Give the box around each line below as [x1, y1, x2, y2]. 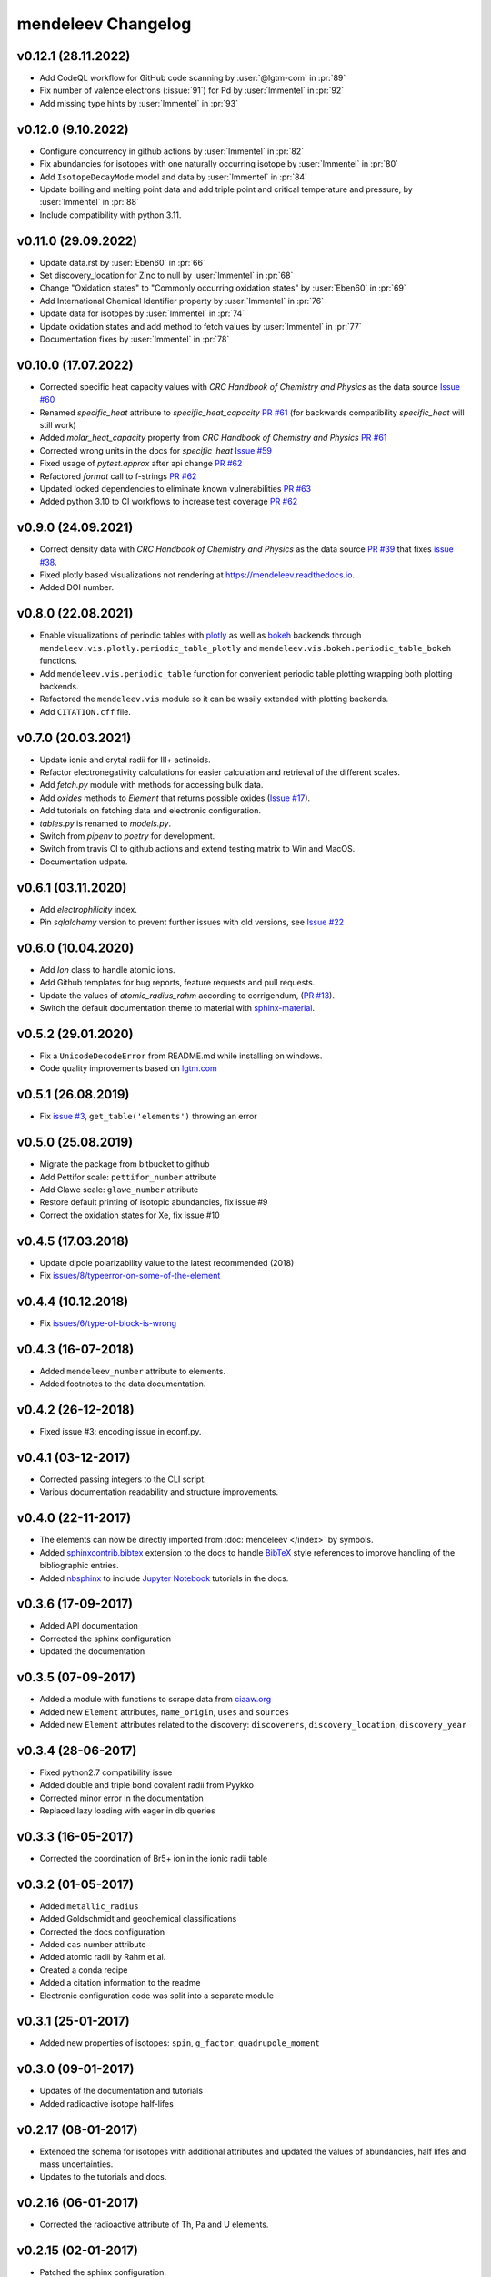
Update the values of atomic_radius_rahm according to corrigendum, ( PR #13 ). [39, 989, 336, 1001]
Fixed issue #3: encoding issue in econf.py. [39, 1426, 202, 1437]
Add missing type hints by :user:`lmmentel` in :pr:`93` [39, 97, 238, 108]
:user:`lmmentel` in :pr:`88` [39, 197, 140, 208]
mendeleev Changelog [16, 14, 192, 34]
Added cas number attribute [39, 1939, 146, 1949]
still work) [39, 420, 76, 431]
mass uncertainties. [39, 2159, 114, 2170]
